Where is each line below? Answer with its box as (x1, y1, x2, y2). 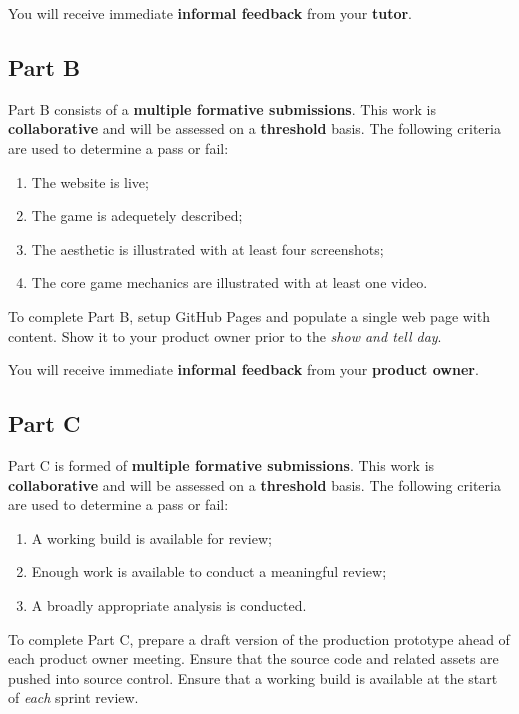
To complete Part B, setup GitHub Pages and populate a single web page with (8, 305, 490, 326)
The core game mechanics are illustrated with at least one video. (31, 272, 428, 293)
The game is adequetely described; (31, 205, 243, 226)
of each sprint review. (8, 687, 139, 708)
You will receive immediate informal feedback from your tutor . (8, 3, 413, 23)
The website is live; (31, 171, 149, 192)
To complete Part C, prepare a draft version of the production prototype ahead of (8, 628, 510, 649)
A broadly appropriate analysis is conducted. (31, 594, 307, 615)
